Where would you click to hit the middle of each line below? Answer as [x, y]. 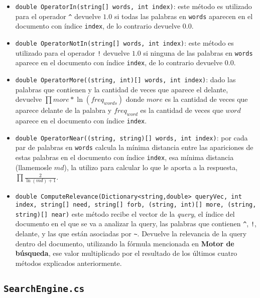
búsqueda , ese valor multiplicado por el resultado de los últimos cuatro [126, 253]
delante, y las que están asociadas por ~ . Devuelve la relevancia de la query [131, 234]
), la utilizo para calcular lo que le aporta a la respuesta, [151, 167]
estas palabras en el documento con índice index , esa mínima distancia [124, 157]
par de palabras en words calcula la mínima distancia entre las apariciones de [134, 147]
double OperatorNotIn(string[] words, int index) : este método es [124, 42]
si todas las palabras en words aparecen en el [183, 16]
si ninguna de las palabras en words [198, 52]
